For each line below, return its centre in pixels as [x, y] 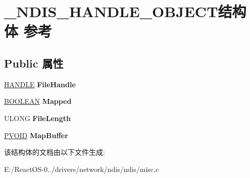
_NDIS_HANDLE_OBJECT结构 [125, 11]
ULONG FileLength [38, 118]
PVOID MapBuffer [36, 135]
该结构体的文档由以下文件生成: [55, 152]
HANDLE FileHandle [40, 84]
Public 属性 [34, 63]
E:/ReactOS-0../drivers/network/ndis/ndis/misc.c [82, 169]
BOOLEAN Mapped [38, 101]
